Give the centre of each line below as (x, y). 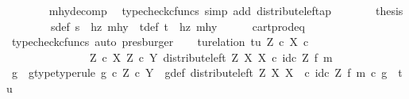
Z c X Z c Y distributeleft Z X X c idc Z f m (211, 57)
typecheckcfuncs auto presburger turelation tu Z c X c (160, 42)
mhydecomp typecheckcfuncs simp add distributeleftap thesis (226, 10)
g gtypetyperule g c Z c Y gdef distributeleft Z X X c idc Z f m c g (199, 72)
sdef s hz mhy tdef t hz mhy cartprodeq (177, 26)
